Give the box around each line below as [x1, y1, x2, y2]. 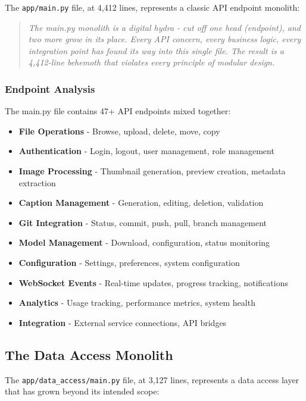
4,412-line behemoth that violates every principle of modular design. [28, 56, 275, 68]
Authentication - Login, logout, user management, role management [18, 145, 274, 157]
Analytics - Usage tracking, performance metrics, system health [18, 296, 255, 309]
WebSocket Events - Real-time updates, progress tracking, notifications [18, 276, 288, 289]
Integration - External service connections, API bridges [18, 316, 227, 328]
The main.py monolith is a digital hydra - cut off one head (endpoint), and [28, 21, 301, 33]
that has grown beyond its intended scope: [5, 385, 160, 397]
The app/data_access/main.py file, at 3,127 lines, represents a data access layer [5, 373, 299, 386]
